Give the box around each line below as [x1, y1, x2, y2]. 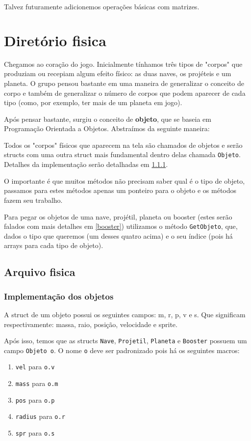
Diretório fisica [4, 30, 106, 50]
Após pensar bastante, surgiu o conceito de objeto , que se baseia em [4, 113, 211, 124]
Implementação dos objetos [4, 290, 114, 302]
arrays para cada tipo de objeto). [4, 240, 103, 250]
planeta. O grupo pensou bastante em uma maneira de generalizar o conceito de [4, 78, 244, 88]
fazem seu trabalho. [4, 194, 63, 205]
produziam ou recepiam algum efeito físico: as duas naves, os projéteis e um [4, 68, 231, 79]
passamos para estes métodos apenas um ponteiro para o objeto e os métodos [4, 185, 237, 195]
